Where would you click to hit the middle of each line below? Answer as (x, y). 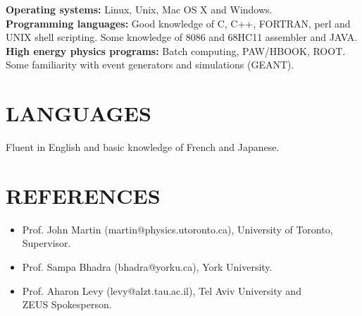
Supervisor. (46, 243)
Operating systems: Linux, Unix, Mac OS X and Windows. (139, 9)
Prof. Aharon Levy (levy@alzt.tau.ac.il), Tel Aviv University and (162, 290)
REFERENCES (83, 195)
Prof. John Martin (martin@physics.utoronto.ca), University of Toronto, (177, 229)
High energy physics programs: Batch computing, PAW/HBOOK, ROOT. (176, 50)
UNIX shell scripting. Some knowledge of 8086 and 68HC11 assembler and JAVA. (182, 37)
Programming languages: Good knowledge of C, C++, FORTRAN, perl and (178, 23)
